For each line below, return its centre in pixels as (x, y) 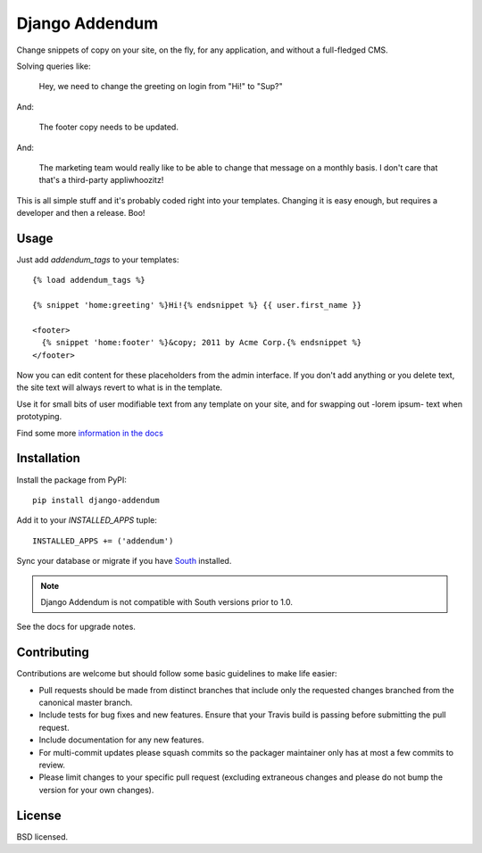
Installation (48, 458)
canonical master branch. (86, 702)
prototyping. (39, 417)
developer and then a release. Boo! (81, 213)
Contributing (53, 653)
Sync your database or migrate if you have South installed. (124, 561)
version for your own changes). (96, 790)
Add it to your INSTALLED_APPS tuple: (87, 520)
